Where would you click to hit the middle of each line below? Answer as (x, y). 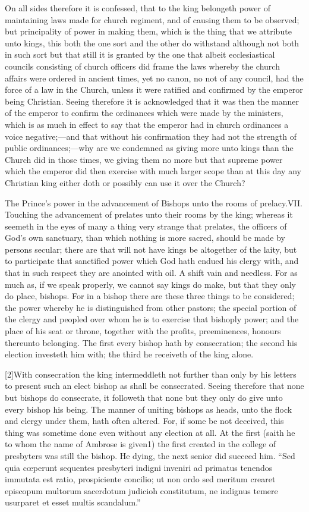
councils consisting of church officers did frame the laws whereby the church (142, 66)
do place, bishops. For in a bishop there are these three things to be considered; (150, 296)
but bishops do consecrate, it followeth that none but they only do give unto (144, 397)
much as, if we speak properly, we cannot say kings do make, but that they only (150, 284)
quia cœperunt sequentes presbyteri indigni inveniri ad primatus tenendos (139, 467)
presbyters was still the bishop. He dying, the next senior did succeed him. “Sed (150, 455)
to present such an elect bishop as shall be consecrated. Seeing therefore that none (154, 386)
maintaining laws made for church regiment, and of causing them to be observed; (152, 19)
